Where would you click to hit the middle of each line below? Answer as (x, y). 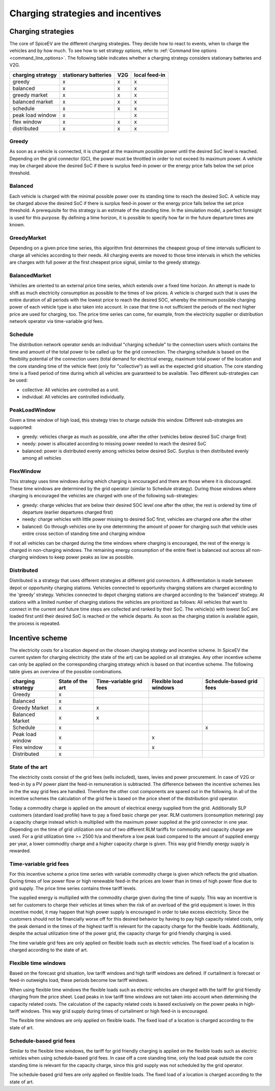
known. (17, 225)
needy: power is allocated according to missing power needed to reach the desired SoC (114, 444)
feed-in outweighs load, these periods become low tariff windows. (79, 980)
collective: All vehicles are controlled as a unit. (71, 390)
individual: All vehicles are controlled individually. (74, 397)
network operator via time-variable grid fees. (57, 321)
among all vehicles (42, 458)
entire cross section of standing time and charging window (84, 534)
